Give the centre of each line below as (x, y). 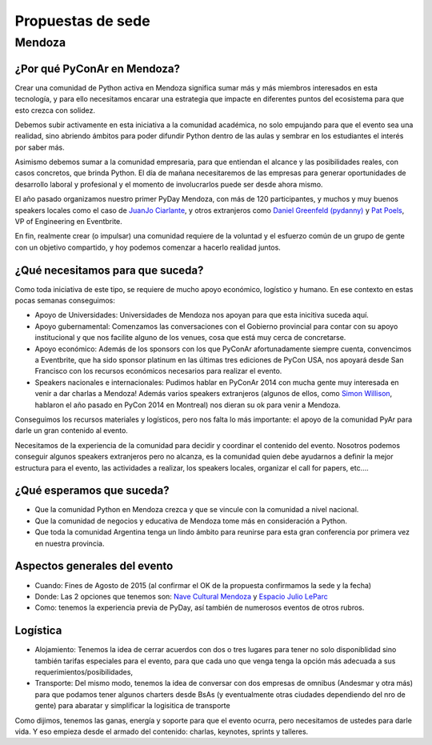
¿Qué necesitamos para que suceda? (109, 270)
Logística (38, 631)
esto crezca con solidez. (55, 110)
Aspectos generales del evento (94, 566)
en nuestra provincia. (70, 543)
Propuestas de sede (83, 21)
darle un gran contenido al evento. (71, 431)
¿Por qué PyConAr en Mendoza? (97, 68)
